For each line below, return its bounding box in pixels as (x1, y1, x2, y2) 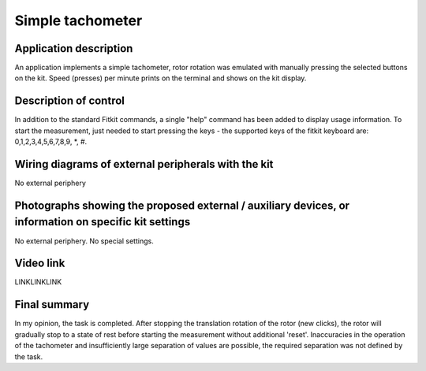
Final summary (14, 298, 90, 311)
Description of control (14, 95, 125, 108)
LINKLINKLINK (14, 277, 62, 287)
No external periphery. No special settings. (14, 236, 154, 246)
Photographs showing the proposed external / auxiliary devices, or (14, 198, 350, 212)
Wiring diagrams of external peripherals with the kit (14, 158, 274, 171)
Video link (14, 257, 65, 270)
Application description (14, 42, 133, 55)
